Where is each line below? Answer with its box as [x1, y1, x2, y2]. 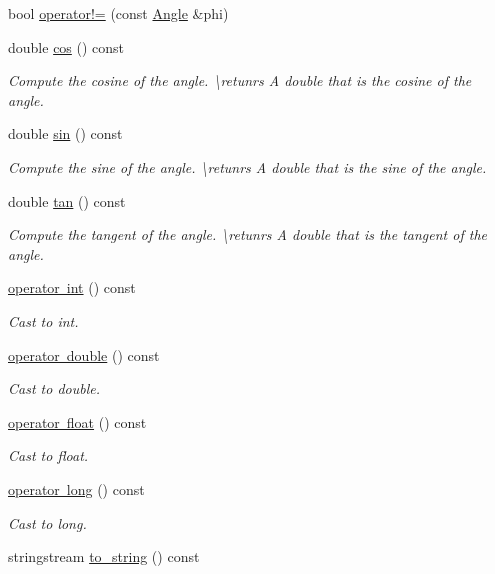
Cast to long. [8, 512, 87, 533]
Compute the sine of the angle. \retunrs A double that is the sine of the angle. [8, 156, 487, 177]
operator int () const [8, 277, 136, 298]
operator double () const [8, 344, 160, 365]
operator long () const [8, 478, 145, 499]
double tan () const [8, 190, 126, 211]
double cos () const [8, 36, 125, 57]
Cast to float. [8, 445, 89, 466]
